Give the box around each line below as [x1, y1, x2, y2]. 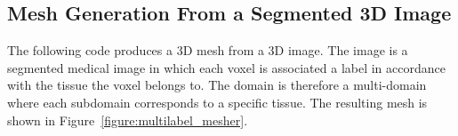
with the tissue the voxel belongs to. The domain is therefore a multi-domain [7, 76, 427, 94]
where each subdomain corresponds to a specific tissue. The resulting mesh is [7, 92, 428, 111]
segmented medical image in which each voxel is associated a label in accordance [7, 58, 446, 76]
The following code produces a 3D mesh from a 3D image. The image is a [7, 41, 408, 60]
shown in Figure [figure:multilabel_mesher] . [7, 110, 248, 129]
